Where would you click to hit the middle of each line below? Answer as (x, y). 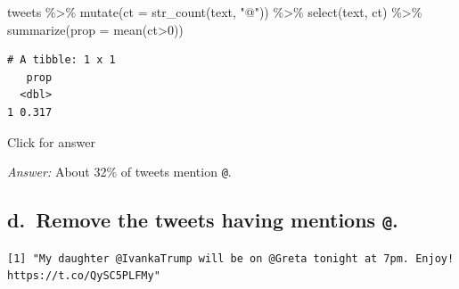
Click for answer (51, 141)
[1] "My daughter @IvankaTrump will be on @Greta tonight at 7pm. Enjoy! (231, 258)
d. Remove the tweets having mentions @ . (203, 220)
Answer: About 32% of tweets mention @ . (119, 172)
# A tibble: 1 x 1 (61, 60)
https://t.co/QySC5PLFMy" (84, 276)
